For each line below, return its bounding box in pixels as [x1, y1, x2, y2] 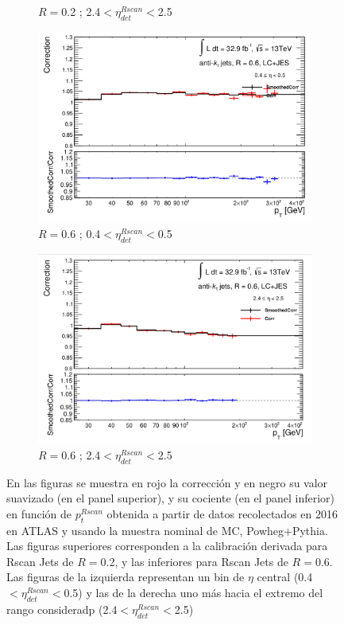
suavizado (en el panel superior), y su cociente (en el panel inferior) [6, 490, 334, 506]
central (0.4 [257, 568, 313, 585]
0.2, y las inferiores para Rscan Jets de [100, 553, 288, 569]
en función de [6, 505, 72, 521]
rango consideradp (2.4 [6, 600, 118, 617]
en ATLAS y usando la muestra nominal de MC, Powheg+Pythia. [6, 521, 328, 538]
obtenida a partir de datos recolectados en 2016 [106, 505, 338, 521]
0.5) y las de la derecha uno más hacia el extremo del [64, 584, 323, 600]
